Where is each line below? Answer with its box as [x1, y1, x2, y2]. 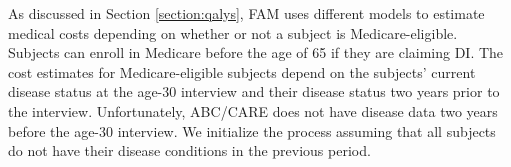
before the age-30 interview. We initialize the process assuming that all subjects [8, 120, 496, 141]
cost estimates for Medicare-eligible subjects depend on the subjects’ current [8, 61, 476, 82]
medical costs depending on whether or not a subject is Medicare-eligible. [8, 22, 458, 43]
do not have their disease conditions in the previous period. [8, 140, 371, 161]
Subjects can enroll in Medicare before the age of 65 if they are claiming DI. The [8, 42, 504, 63]
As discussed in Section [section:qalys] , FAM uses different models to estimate [8, 3, 485, 23]
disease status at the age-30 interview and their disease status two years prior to [8, 81, 500, 102]
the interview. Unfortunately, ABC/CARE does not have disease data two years [8, 100, 498, 121]
